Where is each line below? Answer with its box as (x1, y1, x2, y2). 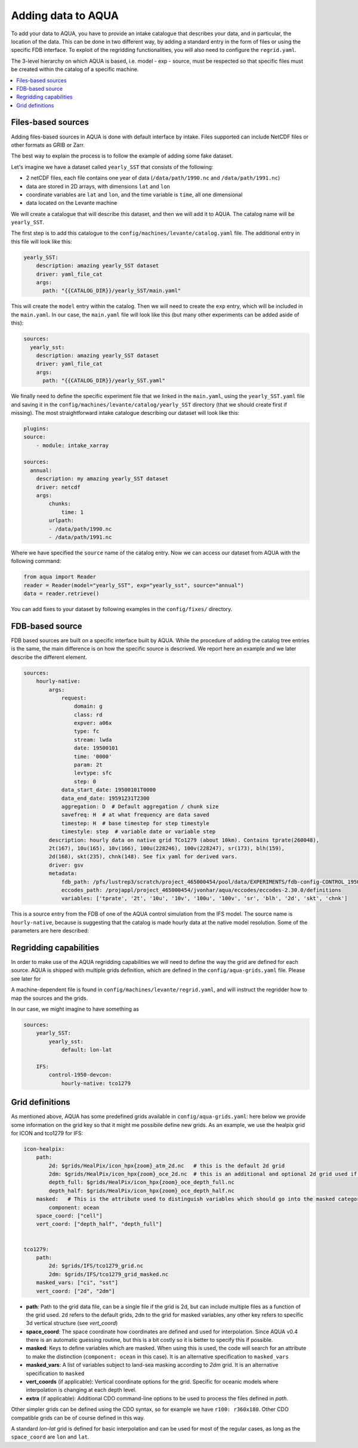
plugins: (23, 425, 50, 432)
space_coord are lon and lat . (11, 1433, 89, 1441)
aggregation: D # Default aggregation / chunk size (61, 803, 219, 810)
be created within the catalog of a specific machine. (11, 66, 139, 73)
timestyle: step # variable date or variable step (61, 828, 216, 835)
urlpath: (48, 517, 75, 524)
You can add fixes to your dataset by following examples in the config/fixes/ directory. (11, 606, 233, 613)
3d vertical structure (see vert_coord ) (26, 1320, 118, 1327)
